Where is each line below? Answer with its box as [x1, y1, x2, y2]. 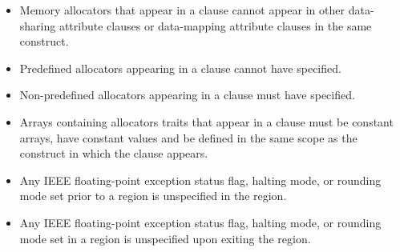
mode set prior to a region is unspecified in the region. [19, 187, 287, 204]
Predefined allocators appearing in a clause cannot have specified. [19, 59, 341, 76]
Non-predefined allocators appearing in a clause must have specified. [19, 86, 355, 103]
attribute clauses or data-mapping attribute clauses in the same [59, 17, 372, 34]
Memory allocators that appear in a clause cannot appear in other [19, 2, 345, 18]
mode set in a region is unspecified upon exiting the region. [19, 230, 311, 246]
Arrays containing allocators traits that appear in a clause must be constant [19, 113, 394, 130]
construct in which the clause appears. [19, 145, 208, 162]
